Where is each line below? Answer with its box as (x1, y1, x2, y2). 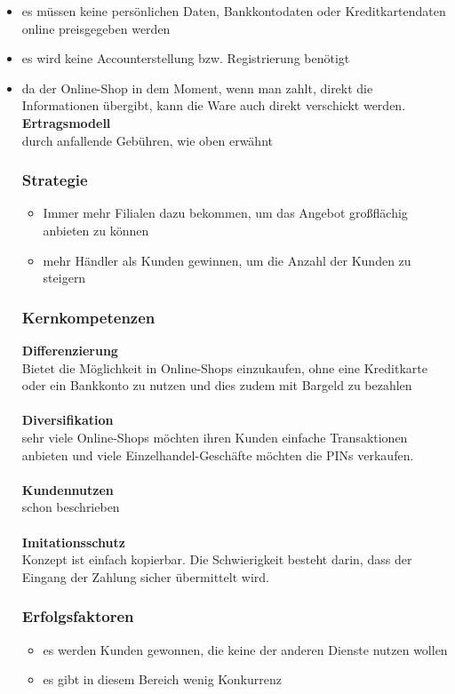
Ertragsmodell (21, 113, 111, 132)
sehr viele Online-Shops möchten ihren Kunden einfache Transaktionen (21, 427, 408, 446)
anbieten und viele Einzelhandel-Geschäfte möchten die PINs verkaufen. (21, 445, 414, 464)
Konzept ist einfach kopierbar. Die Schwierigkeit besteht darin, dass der (21, 550, 412, 569)
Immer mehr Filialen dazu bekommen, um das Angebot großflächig (43, 203, 408, 222)
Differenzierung (21, 340, 118, 359)
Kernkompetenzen (21, 306, 156, 328)
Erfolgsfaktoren (21, 605, 134, 627)
